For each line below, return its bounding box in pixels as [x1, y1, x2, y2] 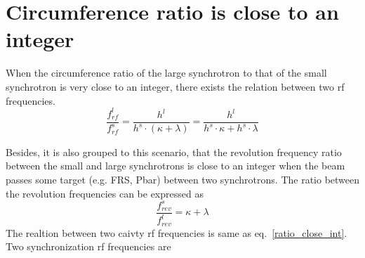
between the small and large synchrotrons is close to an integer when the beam [6, 158, 345, 173]
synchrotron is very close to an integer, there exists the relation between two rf [6, 79, 345, 93]
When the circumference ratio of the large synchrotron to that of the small [6, 65, 327, 80]
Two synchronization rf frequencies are [6, 239, 171, 254]
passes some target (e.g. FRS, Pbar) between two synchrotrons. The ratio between [6, 172, 360, 187]
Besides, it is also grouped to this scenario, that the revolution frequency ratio [6, 144, 342, 159]
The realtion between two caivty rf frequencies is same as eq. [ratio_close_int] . [6, 225, 347, 240]
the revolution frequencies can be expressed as [6, 186, 204, 200]
